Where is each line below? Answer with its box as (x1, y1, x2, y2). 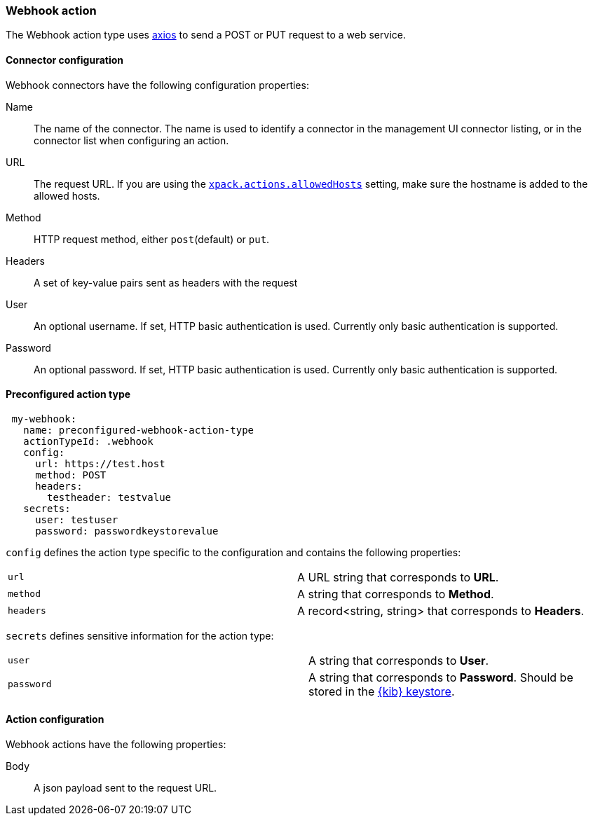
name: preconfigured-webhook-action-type (23, 424, 254, 436)
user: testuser (35, 513, 118, 525)
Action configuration (6, 713, 104, 726)
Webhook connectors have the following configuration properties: (6, 78, 309, 91)
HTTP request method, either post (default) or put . (34, 233, 270, 245)
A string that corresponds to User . (308, 653, 489, 668)
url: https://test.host (35, 457, 165, 469)
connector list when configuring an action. (34, 134, 229, 146)
